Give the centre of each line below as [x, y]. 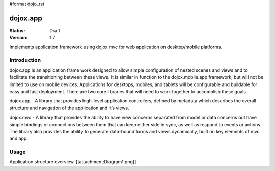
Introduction [25, 60]
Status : [17, 30]
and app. [19, 139]
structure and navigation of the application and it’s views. [69, 108]
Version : [19, 38]
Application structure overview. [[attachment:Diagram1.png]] [73, 162]
